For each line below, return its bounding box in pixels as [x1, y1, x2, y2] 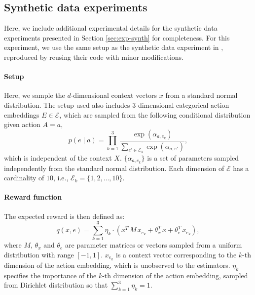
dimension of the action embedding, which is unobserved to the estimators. [4, 259, 230, 270]
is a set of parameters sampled [147, 152, 239, 163]
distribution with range [4, 249, 74, 259]
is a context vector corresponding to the [116, 249, 237, 259]
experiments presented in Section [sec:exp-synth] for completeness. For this [4, 32, 230, 42]
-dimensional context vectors [71, 90, 157, 100]
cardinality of [4, 172, 44, 183]
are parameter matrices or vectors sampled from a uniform [65, 240, 242, 250]
